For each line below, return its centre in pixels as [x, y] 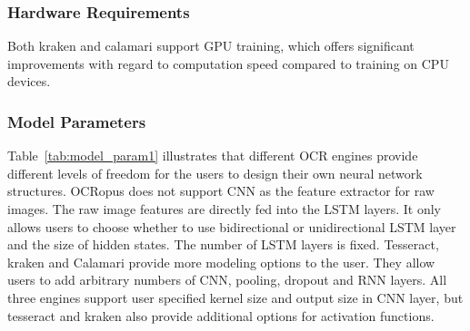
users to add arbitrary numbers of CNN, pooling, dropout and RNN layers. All [227, 280]
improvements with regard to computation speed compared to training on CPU [228, 63]
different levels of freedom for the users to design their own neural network [215, 173]
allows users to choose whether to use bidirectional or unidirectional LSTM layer [232, 226]
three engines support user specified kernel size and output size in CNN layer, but [235, 297]
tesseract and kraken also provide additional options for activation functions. [221, 315]
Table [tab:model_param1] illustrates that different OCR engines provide [213, 156]
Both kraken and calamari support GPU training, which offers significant [211, 46]
